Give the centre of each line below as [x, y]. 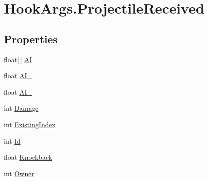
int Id [12, 140]
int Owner [19, 173]
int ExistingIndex [30, 124]
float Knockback [28, 157]
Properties [31, 39]
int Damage [21, 108]
